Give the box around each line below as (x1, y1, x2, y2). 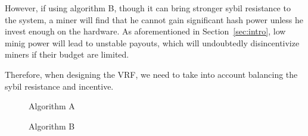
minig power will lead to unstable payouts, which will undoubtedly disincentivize (5, 36, 300, 49)
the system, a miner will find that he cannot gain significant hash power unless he (5, 13, 304, 26)
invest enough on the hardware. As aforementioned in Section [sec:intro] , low (5, 25, 286, 37)
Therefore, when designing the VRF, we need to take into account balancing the (5, 68, 298, 80)
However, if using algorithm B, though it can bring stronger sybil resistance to (5, 2, 291, 14)
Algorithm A (29, 100, 75, 112)
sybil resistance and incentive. (5, 80, 114, 92)
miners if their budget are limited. (5, 48, 129, 61)
